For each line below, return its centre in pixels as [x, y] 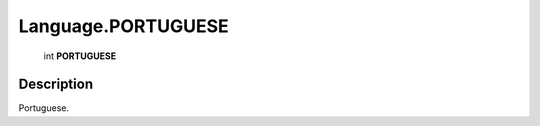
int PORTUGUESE [80, 56]
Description [56, 84]
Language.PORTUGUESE [123, 26]
